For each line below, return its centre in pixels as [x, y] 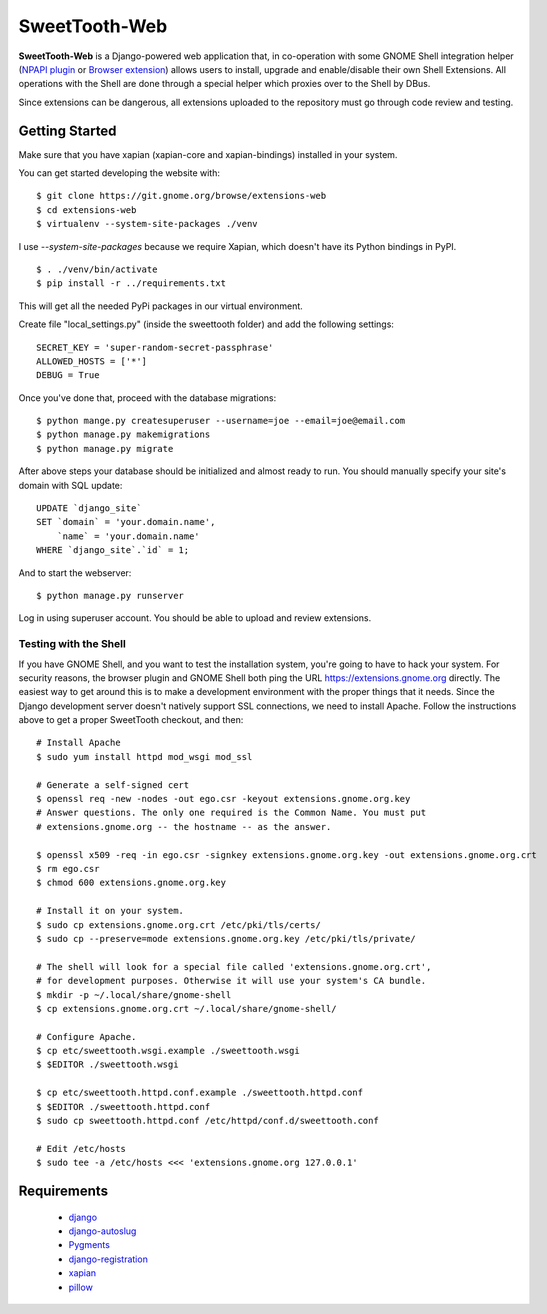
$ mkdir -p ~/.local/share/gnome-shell [134, 994]
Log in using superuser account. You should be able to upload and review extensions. [195, 618]
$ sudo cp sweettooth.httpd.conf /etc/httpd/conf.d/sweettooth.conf [207, 1121]
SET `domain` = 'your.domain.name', [126, 522]
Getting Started [67, 130]
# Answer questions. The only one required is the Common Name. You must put [231, 813]
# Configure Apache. [86, 1036]
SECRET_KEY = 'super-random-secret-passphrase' [155, 347]
